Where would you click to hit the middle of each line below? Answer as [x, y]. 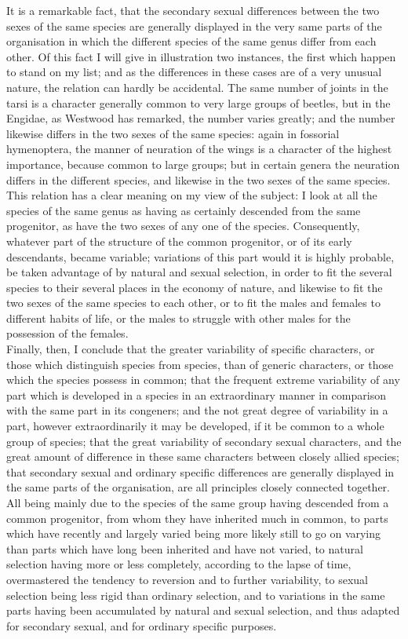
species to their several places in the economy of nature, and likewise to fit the [195, 287]
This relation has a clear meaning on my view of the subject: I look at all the [192, 195]
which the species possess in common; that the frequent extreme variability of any [203, 380]
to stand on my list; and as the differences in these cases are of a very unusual [194, 72]
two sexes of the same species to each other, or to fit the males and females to [193, 303]
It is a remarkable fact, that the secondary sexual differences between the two [193, 10]
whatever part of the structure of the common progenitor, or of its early [179, 241]
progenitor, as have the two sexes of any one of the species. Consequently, [183, 226]
